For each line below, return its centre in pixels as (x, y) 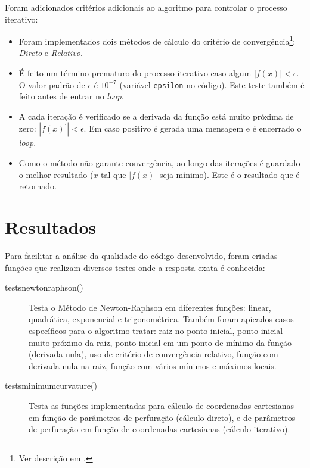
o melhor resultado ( (56, 174)
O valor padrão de (52, 84)
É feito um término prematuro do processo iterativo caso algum (135, 73)
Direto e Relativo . (51, 53)
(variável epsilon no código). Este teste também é (212, 84)
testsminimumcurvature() (51, 386)
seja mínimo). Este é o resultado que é (230, 174)
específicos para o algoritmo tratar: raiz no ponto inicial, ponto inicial (156, 330)
